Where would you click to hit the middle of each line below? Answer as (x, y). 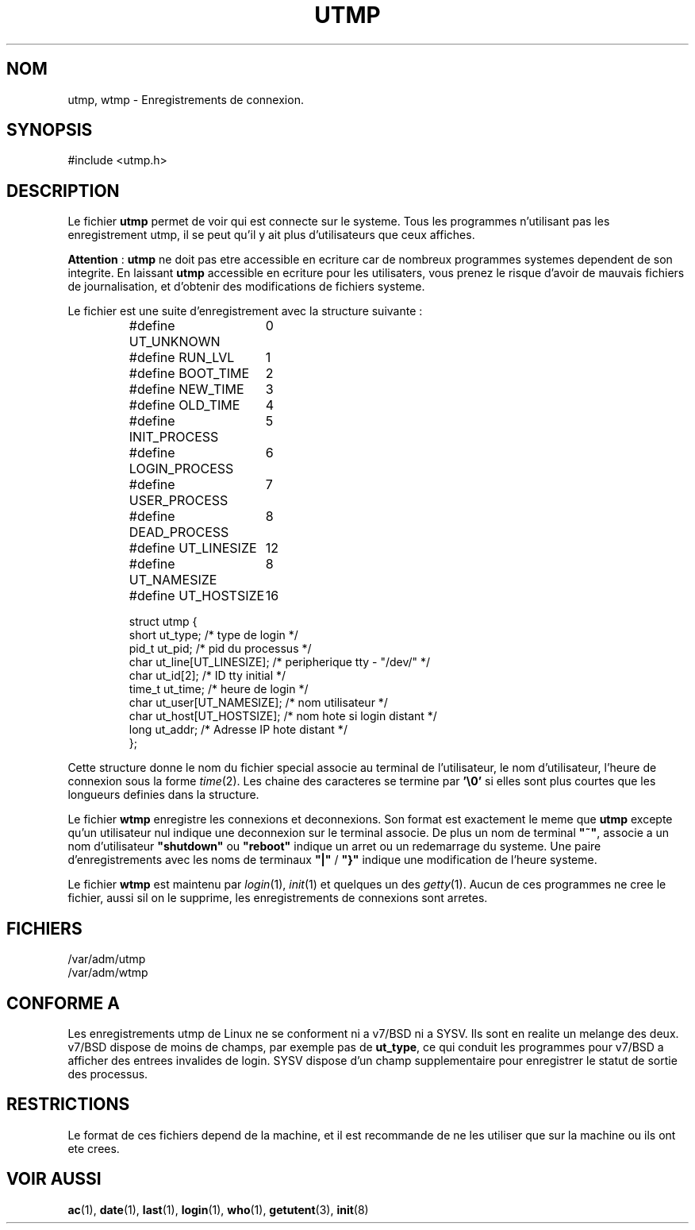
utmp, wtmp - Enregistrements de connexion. (186, 99)
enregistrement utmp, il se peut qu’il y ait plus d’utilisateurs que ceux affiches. (271, 235)
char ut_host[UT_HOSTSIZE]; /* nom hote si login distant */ (283, 716)
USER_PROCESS (179, 501)
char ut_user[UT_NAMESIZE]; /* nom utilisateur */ (258, 703)
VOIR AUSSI (54, 1179)
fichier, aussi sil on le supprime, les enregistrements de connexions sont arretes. (278, 898)
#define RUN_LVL (182, 358)
